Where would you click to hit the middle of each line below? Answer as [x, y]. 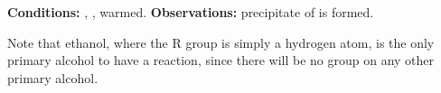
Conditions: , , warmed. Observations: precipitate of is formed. [191, 12]
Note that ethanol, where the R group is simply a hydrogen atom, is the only [221, 42]
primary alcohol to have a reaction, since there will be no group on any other [221, 60]
